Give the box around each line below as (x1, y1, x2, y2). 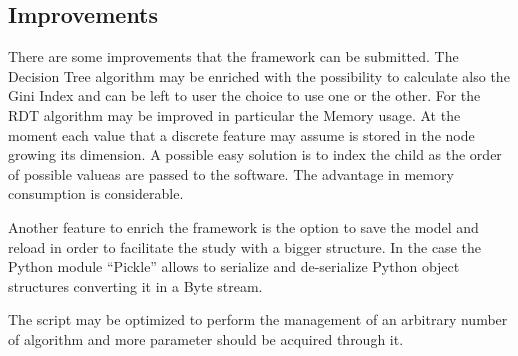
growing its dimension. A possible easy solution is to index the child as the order (8, 144, 502, 165)
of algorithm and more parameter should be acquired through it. (8, 328, 404, 349)
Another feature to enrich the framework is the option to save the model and (8, 216, 479, 237)
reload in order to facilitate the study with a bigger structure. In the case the (8, 236, 481, 257)
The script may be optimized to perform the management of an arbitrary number (8, 309, 508, 330)
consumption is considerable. (8, 183, 184, 204)
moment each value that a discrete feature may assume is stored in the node (8, 124, 475, 145)
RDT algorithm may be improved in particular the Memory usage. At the (8, 104, 461, 125)
